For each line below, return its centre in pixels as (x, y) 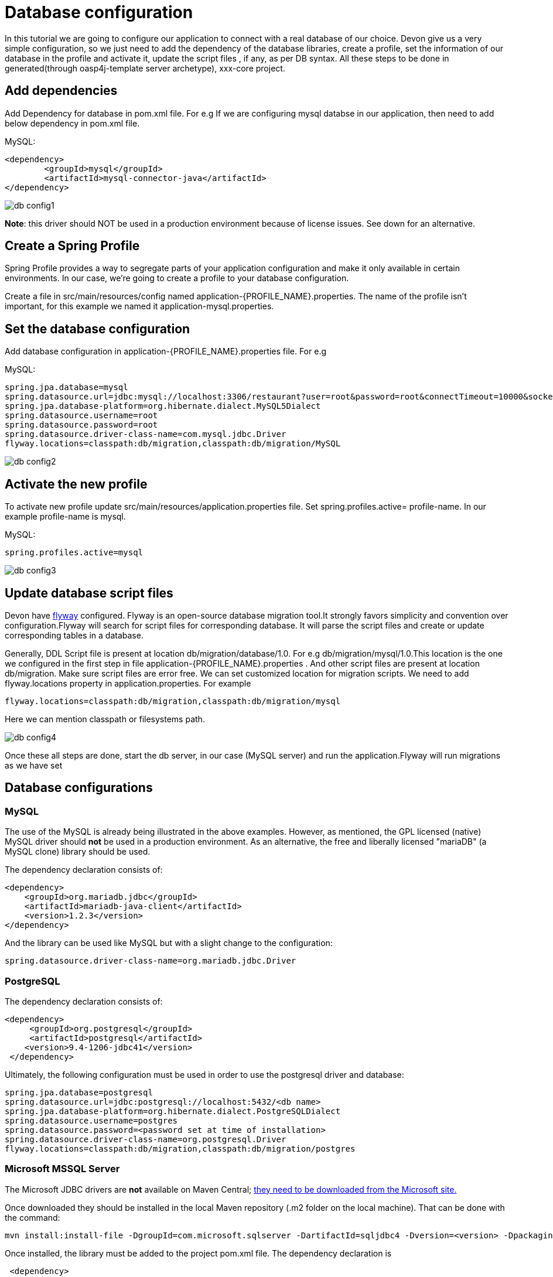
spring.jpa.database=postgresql (79, 1092)
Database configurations (79, 788)
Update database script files (89, 593)
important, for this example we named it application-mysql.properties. (139, 306)
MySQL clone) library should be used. (78, 852)
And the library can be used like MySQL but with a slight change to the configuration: (169, 943)
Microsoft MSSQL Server (62, 1169)
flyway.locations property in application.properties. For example (128, 683)
